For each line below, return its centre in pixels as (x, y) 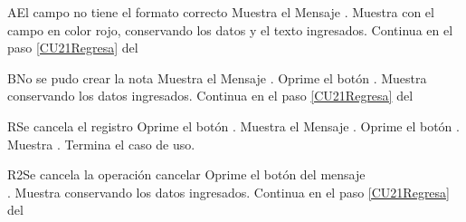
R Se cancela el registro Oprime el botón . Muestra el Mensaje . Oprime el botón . (233, 125)
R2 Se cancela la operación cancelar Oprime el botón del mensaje (186, 174)
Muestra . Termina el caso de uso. (101, 144)
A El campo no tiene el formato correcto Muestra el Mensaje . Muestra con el (221, 12)
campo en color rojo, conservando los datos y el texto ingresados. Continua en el (230, 29)
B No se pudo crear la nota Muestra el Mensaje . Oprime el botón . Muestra (217, 77)
